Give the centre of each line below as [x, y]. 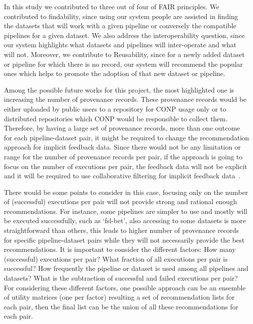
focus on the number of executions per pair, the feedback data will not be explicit [126, 166]
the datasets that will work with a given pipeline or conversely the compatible [120, 26]
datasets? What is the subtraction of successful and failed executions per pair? [121, 278]
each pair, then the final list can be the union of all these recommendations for [121, 306]
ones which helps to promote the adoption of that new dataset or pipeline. [115, 73]
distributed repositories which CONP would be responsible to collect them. [116, 118]
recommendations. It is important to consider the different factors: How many [120, 249]
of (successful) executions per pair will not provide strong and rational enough [120, 201]
